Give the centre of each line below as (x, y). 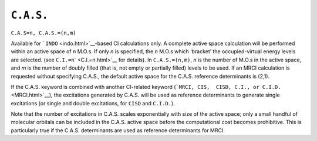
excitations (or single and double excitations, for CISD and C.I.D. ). (93, 103)
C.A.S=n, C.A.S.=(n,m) (43, 33)
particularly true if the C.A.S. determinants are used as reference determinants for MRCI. (118, 130)
